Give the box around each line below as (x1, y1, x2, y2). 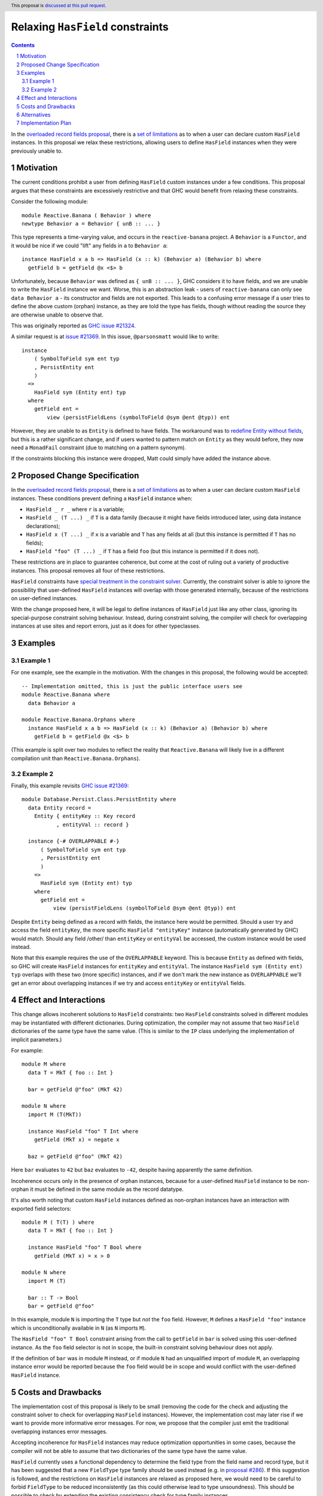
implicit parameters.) (11, 1036, 62, 1043)
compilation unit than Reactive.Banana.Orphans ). (11, 755, 141, 762)
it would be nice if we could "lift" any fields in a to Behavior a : (11, 242, 168, 249)
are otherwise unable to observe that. (11, 311, 104, 318)
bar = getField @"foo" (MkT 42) (28, 1086, 123, 1093)
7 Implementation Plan (16, 120, 72, 127)
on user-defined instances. (11, 595, 78, 601)
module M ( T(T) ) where (22, 1219, 95, 1226)
